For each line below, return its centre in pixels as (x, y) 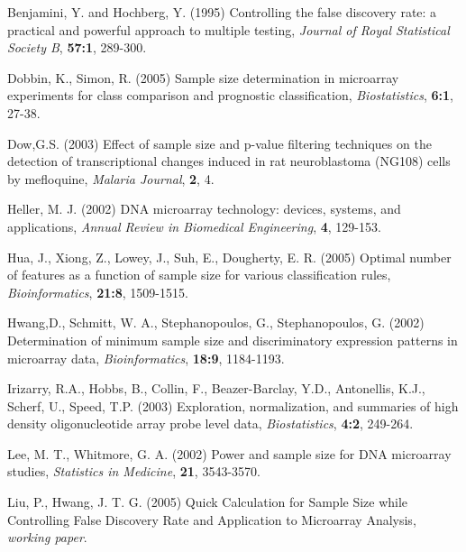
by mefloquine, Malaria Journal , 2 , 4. (111, 178)
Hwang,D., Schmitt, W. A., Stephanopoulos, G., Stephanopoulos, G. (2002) (216, 322)
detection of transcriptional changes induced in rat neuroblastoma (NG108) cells (229, 161)
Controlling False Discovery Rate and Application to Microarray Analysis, (212, 519)
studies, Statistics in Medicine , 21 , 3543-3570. (134, 471)
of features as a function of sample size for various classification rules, (199, 275)
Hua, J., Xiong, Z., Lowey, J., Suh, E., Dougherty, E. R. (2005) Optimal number (229, 257)
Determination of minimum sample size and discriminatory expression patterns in (233, 340)
